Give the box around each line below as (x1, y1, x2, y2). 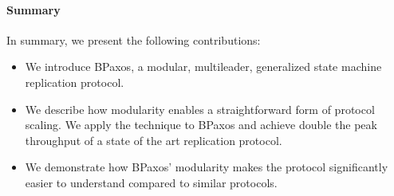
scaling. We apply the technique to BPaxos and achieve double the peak (25, 116, 377, 133)
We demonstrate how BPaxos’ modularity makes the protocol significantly (25, 159, 388, 175)
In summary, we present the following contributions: (6, 31, 261, 48)
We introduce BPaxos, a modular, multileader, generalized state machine (25, 58, 382, 75)
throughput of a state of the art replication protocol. (25, 131, 282, 148)
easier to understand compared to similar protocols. (25, 174, 278, 190)
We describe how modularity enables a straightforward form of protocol (25, 100, 375, 117)
